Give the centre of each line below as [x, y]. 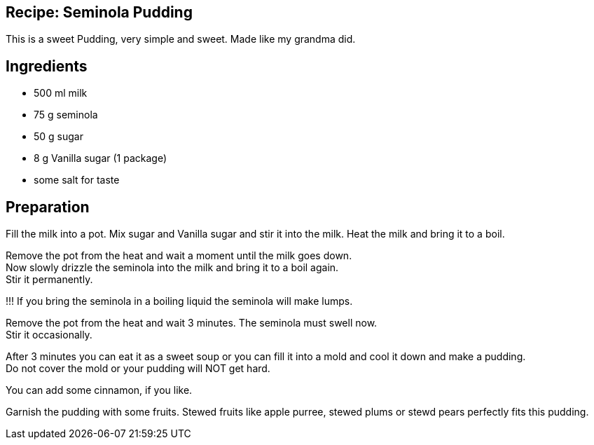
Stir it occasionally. [49, 335]
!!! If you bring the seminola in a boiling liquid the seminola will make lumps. [179, 301]
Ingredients [47, 66]
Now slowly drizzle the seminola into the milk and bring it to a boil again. [172, 268]
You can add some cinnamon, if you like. [99, 390]
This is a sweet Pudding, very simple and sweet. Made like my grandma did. [181, 39]
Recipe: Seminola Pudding [99, 12]
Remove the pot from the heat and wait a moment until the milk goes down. [179, 256]
